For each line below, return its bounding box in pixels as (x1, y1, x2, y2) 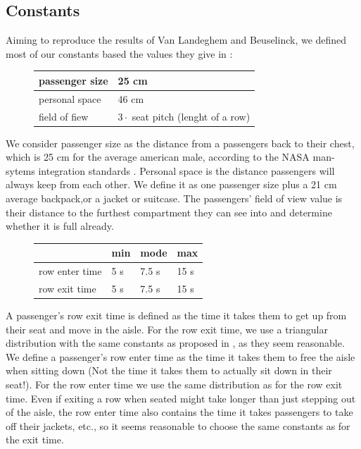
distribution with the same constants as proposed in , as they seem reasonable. (6, 336, 345, 350)
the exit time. (6, 432, 64, 447)
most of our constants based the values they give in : (6, 46, 233, 61)
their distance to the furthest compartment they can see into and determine (6, 204, 332, 219)
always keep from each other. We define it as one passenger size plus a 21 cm (6, 177, 337, 192)
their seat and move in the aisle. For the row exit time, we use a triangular (6, 321, 328, 336)
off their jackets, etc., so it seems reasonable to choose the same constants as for (6, 418, 350, 433)
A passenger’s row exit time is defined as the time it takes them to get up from (6, 308, 347, 323)
